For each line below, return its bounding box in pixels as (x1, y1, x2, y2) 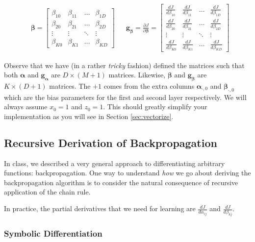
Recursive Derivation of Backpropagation (4, 135, 217, 150)
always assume (4, 101, 48, 112)
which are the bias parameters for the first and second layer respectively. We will (4, 92, 247, 102)
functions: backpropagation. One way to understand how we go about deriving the (4, 168, 251, 178)
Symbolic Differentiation (4, 227, 102, 240)
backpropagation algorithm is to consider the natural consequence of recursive (4, 177, 238, 187)
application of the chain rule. (4, 187, 91, 197)
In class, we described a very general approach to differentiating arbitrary (4, 158, 225, 168)
